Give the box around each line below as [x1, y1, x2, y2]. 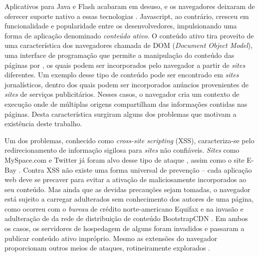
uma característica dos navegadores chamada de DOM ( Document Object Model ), [4, 40, 253, 50]
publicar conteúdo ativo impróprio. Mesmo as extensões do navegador [4, 233, 218, 243]
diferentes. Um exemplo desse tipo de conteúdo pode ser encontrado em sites [4, 69, 239, 80]
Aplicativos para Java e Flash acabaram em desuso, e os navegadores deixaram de [4, 1, 255, 11]
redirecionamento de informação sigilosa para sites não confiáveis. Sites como [4, 145, 240, 155]
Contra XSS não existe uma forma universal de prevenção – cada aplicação [23, 164, 252, 175]
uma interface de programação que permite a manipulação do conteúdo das [4, 49, 235, 60]
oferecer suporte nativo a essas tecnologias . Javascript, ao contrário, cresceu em [4, 10, 249, 21]
